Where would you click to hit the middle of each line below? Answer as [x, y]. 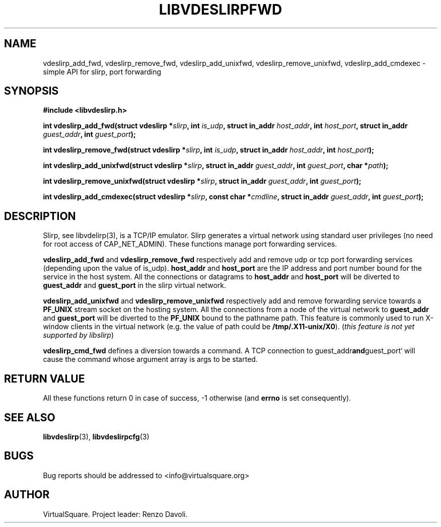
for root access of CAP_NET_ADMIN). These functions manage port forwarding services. [190, 244]
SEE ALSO [30, 417]
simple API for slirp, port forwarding [102, 71]
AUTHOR [27, 495]
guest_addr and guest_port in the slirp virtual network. [135, 285]
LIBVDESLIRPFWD [220, 10]
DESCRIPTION [40, 216]
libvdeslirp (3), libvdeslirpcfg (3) [96, 436]
